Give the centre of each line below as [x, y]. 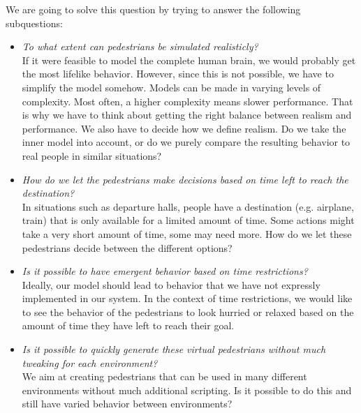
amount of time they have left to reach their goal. [128, 325]
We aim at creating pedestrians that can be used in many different [164, 376]
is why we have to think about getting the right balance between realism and [187, 115]
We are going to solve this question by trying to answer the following [153, 9]
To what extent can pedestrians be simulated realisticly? [140, 46]
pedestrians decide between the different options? [127, 247]
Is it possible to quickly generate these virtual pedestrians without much [174, 349]
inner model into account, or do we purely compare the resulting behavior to [186, 142]
